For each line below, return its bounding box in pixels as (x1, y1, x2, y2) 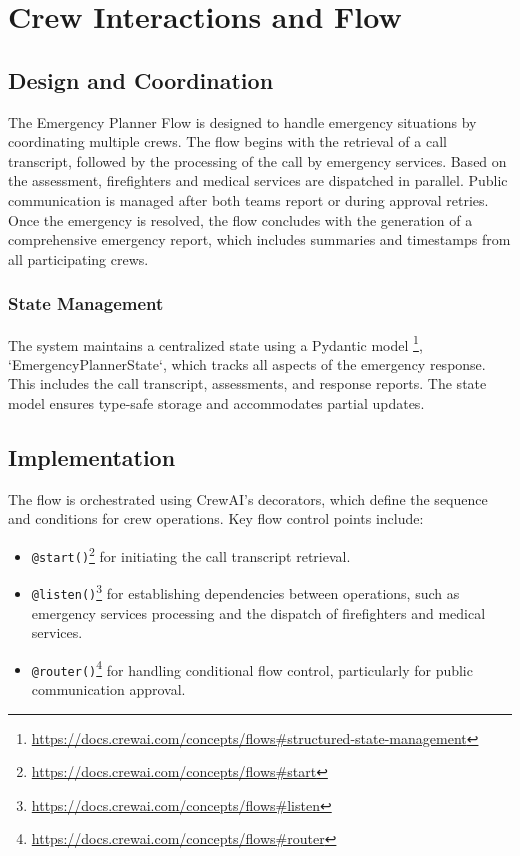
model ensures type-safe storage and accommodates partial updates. (8, 392, 425, 413)
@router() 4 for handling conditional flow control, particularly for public (31, 656, 473, 680)
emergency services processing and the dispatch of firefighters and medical (31, 602, 486, 623)
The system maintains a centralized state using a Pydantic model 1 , (8, 331, 423, 355)
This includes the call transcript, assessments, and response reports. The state (8, 373, 487, 394)
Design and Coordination (8, 64, 274, 95)
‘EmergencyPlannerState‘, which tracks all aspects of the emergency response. (8, 353, 486, 374)
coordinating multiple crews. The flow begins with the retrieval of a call (8, 131, 447, 152)
